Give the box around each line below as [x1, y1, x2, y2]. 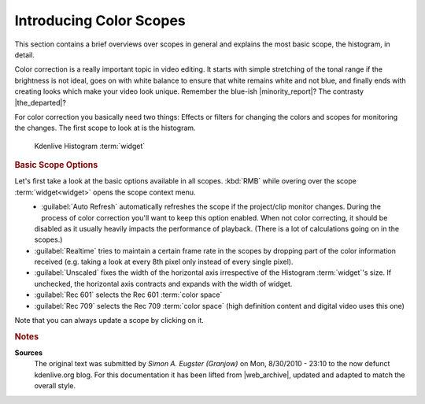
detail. [14, 50, 35, 59]
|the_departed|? [14, 98, 67, 107]
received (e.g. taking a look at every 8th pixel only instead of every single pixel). [34, 257, 294, 267]
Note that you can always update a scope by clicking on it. [14, 316, 205, 325]
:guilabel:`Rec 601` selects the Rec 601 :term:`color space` [34, 290, 223, 299]
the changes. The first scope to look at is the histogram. [14, 123, 196, 133]
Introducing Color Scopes [14, 12, 187, 29]
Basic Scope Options [14, 160, 98, 171]
